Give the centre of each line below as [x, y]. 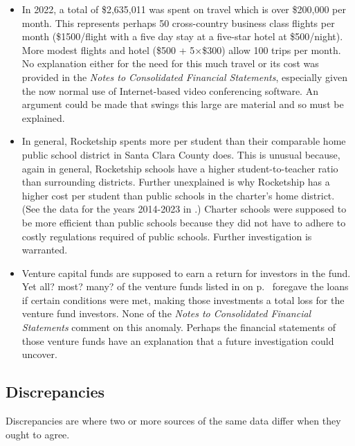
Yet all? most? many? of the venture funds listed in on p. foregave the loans [185, 286]
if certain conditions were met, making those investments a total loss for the [183, 300]
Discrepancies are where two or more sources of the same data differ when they [173, 421]
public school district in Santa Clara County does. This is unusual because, [181, 154]
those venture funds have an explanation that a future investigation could [178, 340]
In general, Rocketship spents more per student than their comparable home [184, 141]
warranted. [45, 250]
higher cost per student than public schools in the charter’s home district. [178, 195]
